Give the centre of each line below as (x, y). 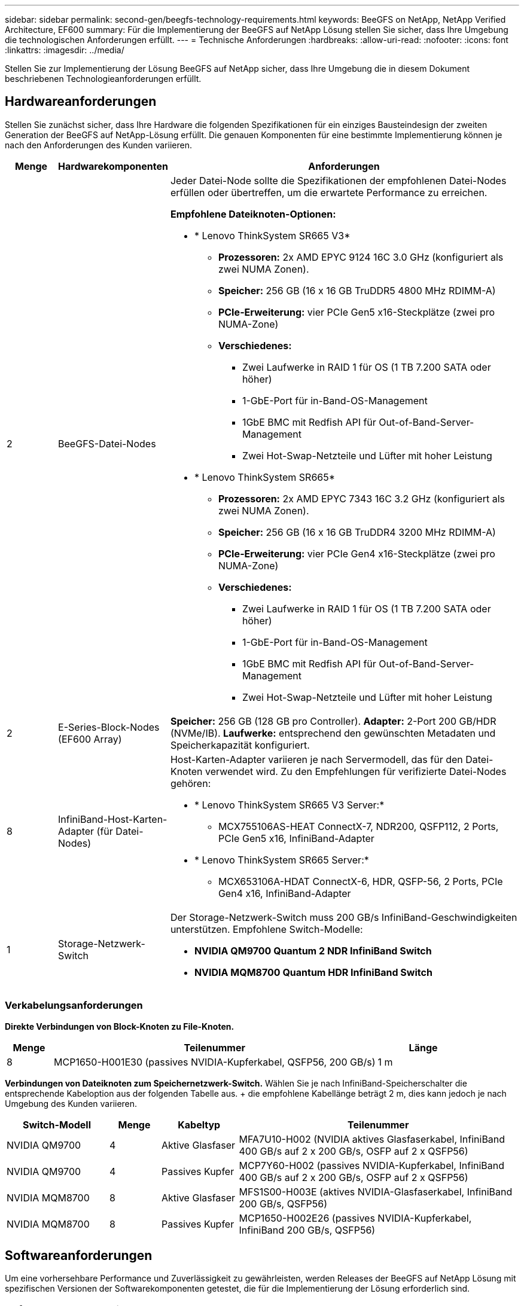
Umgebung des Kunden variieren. (71, 1103)
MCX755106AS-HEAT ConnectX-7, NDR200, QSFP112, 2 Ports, (358, 826)
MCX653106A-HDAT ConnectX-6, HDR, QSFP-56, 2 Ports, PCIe (360, 881)
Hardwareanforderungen (81, 102)
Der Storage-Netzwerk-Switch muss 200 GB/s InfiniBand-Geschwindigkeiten (344, 917)
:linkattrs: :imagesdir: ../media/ (65, 50)
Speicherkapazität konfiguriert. (240, 745)
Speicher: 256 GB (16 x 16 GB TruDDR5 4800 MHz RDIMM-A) (357, 290)
